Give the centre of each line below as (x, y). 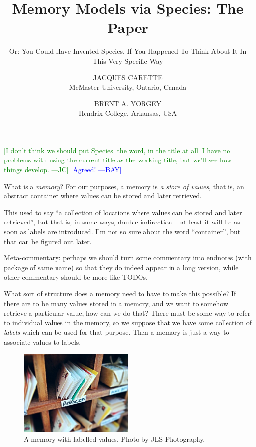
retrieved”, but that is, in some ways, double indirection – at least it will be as (122, 222)
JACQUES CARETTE (128, 77)
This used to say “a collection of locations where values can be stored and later (123, 212)
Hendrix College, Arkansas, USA (128, 113)
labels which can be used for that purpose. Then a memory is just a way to (117, 332)
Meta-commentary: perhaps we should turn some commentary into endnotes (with (128, 258)
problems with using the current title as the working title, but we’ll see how (118, 160)
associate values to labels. (43, 341)
